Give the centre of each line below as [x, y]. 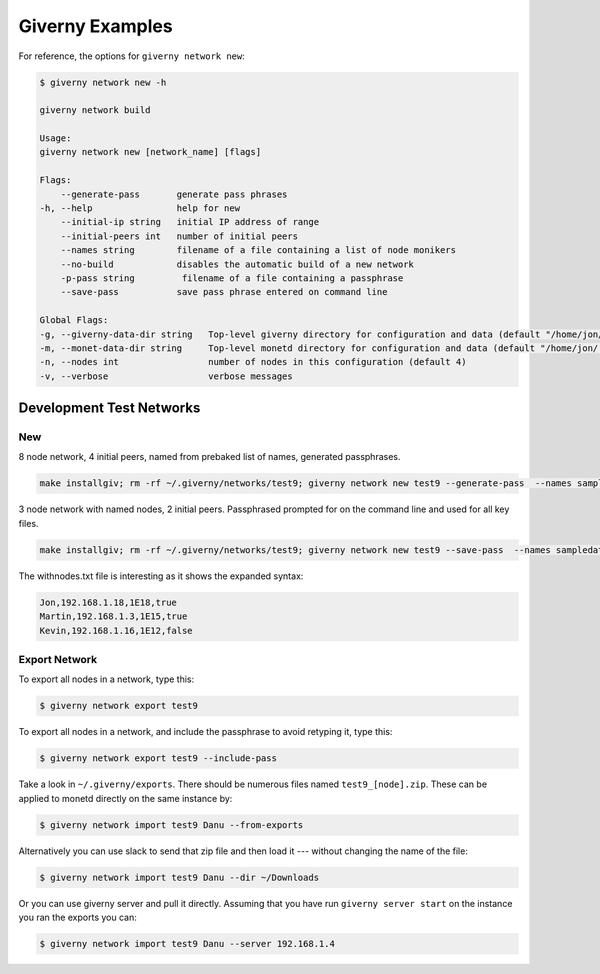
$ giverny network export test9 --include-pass [158, 758]
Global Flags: [74, 320]
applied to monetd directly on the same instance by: [125, 798]
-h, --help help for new [139, 208]
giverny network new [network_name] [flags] [150, 152]
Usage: [55, 138]
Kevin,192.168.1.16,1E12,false [116, 630]
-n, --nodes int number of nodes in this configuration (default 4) [253, 362]
